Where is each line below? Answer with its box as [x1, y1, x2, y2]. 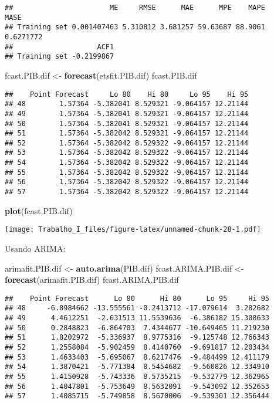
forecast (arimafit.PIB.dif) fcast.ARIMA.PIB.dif [5, 273, 179, 286]
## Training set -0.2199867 [5, 52, 114, 61]
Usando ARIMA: [5, 242, 66, 254]
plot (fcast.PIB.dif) [5, 204, 73, 216]
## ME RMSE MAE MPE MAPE [5, 4, 265, 12]
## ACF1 [5, 42, 114, 51]
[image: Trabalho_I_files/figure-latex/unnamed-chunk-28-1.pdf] [5, 225, 261, 234]
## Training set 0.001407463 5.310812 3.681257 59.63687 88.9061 [5, 23, 265, 32]
